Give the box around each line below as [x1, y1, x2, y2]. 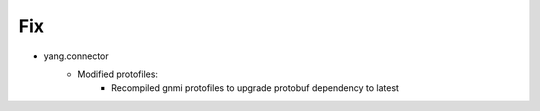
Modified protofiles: [77, 68, 159, 80]
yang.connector [43, 50, 109, 62]
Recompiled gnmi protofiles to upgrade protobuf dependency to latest [111, 82, 400, 94]
